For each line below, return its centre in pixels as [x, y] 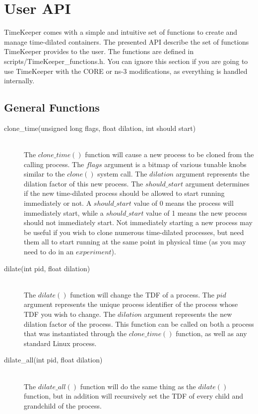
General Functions [52, 107]
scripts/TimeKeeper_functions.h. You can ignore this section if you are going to [126, 61]
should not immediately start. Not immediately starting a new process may [138, 222]
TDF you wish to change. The [70, 314]
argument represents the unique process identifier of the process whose [131, 304]
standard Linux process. [60, 343]
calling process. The [54, 164]
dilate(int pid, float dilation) [47, 268]
